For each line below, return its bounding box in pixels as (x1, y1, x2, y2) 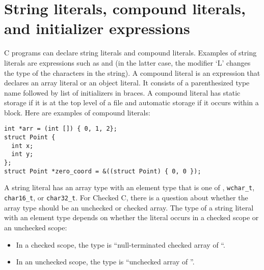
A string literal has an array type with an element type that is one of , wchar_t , (4, 182, 255, 193)
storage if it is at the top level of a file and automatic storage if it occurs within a (4, 97, 259, 108)
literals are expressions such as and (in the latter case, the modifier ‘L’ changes (4, 57, 251, 68)
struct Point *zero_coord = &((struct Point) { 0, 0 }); (4, 167, 201, 175)
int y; (11, 151, 34, 158)
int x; (11, 142, 34, 149)
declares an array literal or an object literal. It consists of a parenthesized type (4, 77, 250, 88)
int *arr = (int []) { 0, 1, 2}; (4, 125, 117, 133)
